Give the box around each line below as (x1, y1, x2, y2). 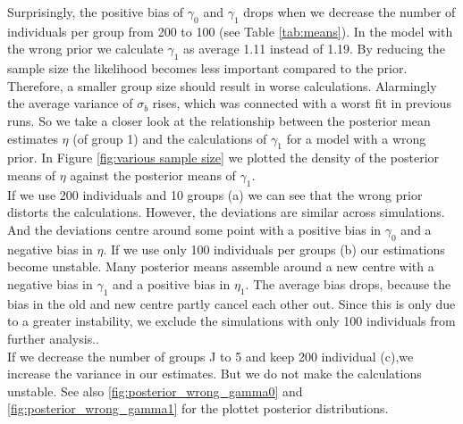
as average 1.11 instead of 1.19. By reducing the (183, 39, 445, 58)
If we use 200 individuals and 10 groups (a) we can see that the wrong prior (7, 185, 423, 204)
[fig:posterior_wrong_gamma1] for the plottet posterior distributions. (7, 399, 389, 418)
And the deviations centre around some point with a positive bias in (7, 220, 382, 238)
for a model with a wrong (286, 129, 426, 147)
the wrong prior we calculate (7, 39, 164, 58)
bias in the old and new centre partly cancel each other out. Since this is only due (7, 294, 456, 312)
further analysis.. (7, 328, 99, 347)
